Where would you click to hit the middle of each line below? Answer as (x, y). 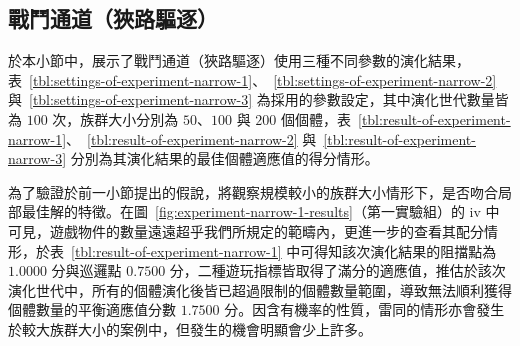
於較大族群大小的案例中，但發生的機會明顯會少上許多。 (190, 328)
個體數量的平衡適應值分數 (92, 309)
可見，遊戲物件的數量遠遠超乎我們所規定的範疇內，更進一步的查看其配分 (246, 230)
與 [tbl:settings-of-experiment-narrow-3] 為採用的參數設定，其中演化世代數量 (251, 99)
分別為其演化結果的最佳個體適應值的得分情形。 (224, 158)
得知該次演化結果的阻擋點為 (405, 250)
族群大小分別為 (129, 118)
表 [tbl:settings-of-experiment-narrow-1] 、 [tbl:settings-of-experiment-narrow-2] (252, 79)
